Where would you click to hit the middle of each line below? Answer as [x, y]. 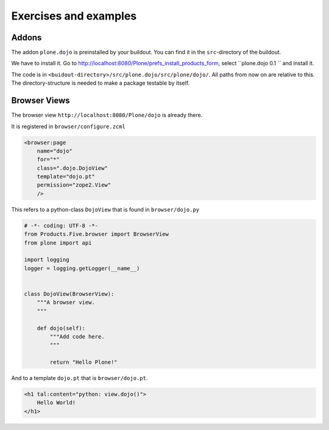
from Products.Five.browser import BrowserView [96, 234]
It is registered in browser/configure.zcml [69, 126]
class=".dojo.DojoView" [72, 168]
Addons [27, 38]
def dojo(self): [61, 328]
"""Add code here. [77, 336]
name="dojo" [55, 151]
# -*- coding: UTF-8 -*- [61, 225]
